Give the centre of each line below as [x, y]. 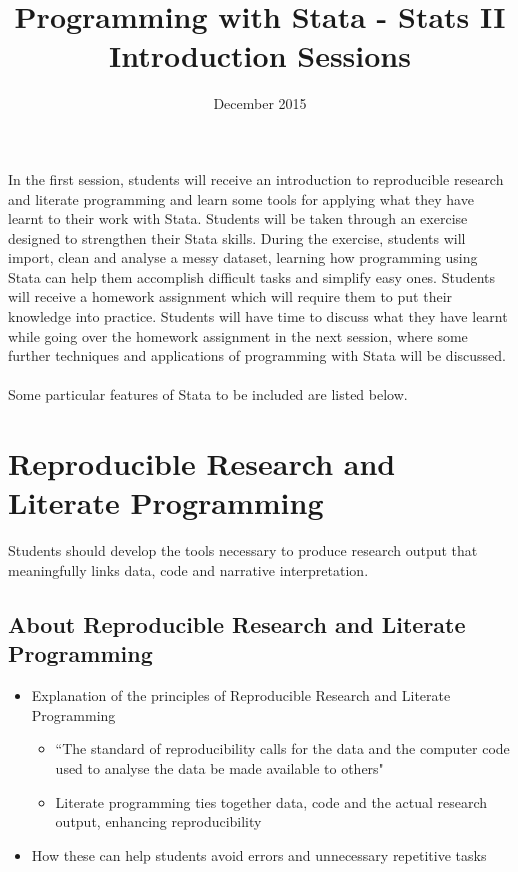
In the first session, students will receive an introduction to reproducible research [256, 178]
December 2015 [260, 103]
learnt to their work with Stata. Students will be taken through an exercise [238, 218]
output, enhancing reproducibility [158, 821]
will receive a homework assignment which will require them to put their [230, 296]
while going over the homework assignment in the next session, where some [238, 335]
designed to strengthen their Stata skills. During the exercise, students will [237, 237]
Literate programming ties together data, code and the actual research [271, 801]
